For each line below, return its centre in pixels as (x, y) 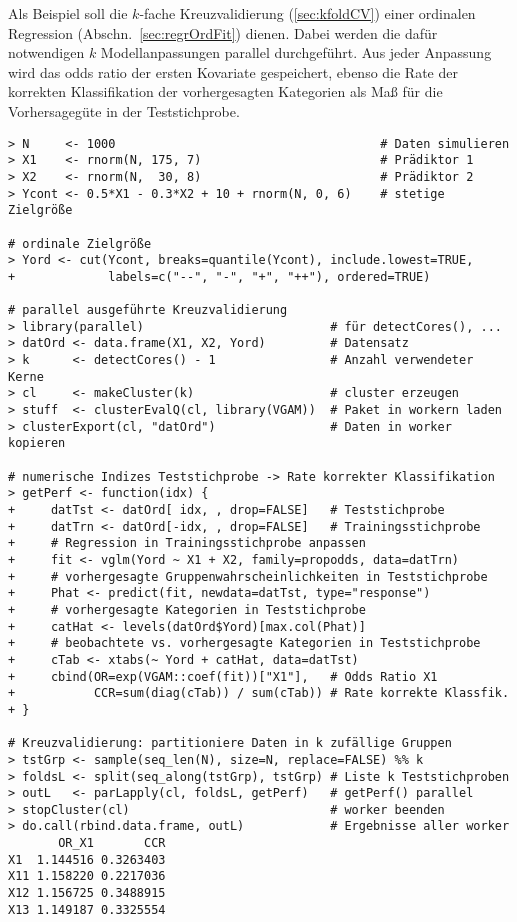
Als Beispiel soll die (68, 13)
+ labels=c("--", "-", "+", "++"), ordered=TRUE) (219, 276)
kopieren (37, 443)
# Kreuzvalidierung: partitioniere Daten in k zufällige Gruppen (230, 743)
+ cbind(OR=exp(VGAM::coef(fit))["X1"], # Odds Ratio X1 (223, 676)
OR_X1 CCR (112, 843)
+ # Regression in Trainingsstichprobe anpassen (187, 543)
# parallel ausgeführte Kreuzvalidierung (148, 310)
